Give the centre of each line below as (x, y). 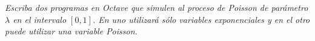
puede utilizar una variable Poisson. (71, 31)
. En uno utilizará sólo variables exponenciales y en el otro (201, 19)
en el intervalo (40, 19)
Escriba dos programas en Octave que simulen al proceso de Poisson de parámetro (157, 7)
